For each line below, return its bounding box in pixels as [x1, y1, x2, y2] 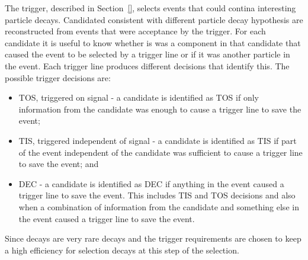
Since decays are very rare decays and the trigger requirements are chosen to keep [5, 232, 301, 245]
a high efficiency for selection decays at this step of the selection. [5, 243, 239, 256]
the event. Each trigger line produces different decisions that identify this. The [5, 59, 290, 72]
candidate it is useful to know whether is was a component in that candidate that [5, 36, 301, 49]
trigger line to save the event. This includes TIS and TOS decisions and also [18, 189, 296, 201]
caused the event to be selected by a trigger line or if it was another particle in [5, 48, 290, 60]
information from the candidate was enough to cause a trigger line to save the [18, 102, 301, 115]
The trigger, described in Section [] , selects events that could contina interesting [5, 2, 296, 14]
